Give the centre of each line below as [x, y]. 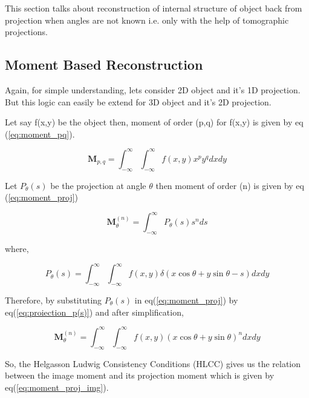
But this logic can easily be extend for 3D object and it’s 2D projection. [138, 101]
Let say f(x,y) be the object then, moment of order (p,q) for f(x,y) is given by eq [154, 122]
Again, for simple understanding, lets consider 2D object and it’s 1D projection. [153, 89]
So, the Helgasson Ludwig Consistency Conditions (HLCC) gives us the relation [153, 363]
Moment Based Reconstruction [104, 65]
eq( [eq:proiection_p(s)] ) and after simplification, [94, 312]
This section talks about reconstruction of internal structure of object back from [154, 8]
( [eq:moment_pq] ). [40, 134]
